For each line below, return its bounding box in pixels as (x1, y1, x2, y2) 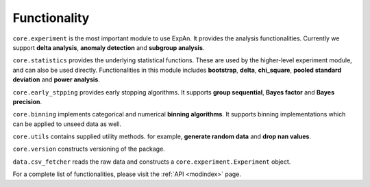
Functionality (12, 10, 90, 25)
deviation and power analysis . (12, 75, 101, 84)
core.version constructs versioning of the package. (12, 145, 166, 153)
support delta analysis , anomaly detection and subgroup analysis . (12, 43, 205, 51)
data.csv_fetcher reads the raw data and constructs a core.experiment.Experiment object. (12, 158, 291, 166)
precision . (12, 97, 42, 105)
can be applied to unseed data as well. (12, 120, 122, 128)
